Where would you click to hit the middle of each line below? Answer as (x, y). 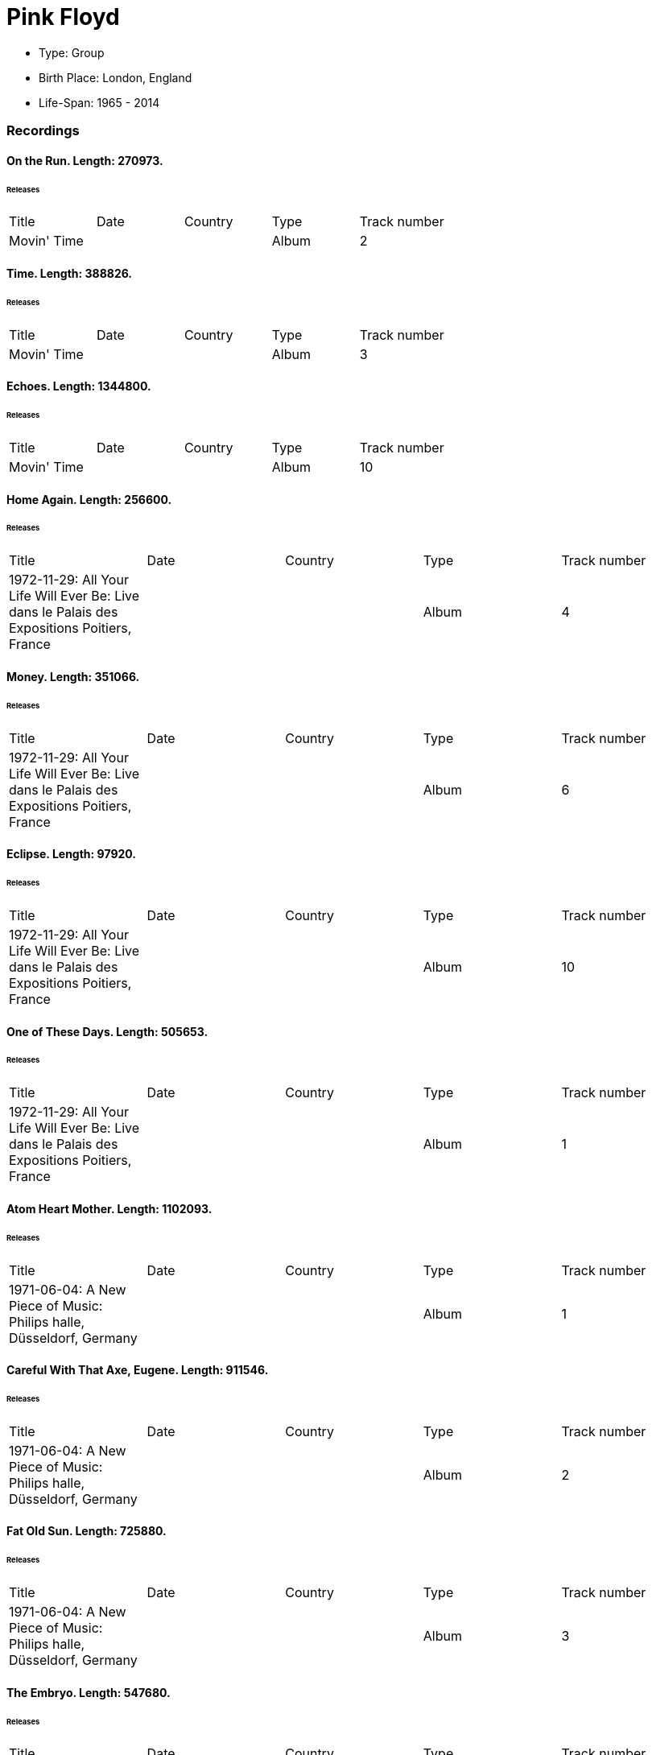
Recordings (43, 131)
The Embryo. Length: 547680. (89, 1692)
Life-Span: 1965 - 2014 (99, 102)
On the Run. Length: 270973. (85, 160)
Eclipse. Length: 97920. (72, 854)
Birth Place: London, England (116, 77)
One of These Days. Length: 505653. (107, 1031)
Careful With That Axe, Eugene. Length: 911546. (138, 1370)
